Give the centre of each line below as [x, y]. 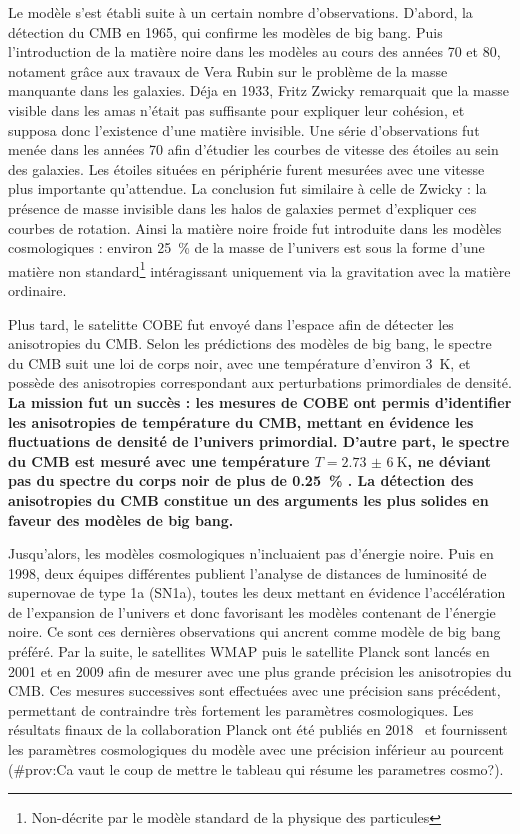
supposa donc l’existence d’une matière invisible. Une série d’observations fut [244, 129]
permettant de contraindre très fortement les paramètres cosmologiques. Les [241, 709]
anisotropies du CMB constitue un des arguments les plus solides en [248, 499]
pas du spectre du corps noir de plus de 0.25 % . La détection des [241, 480]
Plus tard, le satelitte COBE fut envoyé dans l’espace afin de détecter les [231, 323]
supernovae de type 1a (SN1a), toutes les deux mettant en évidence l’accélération [257, 592]
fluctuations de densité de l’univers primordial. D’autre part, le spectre [259, 441]
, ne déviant [449, 460]
